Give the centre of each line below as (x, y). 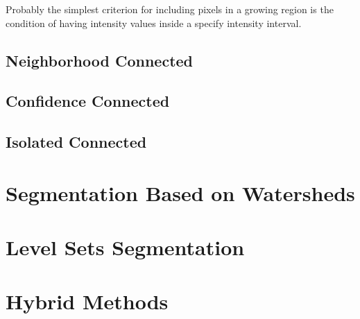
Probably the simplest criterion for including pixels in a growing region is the (170, 9)
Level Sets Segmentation (125, 247)
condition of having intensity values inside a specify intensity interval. (154, 23)
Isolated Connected (76, 142)
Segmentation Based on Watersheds (180, 192)
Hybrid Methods (87, 301)
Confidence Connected (88, 101)
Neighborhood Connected (100, 60)
